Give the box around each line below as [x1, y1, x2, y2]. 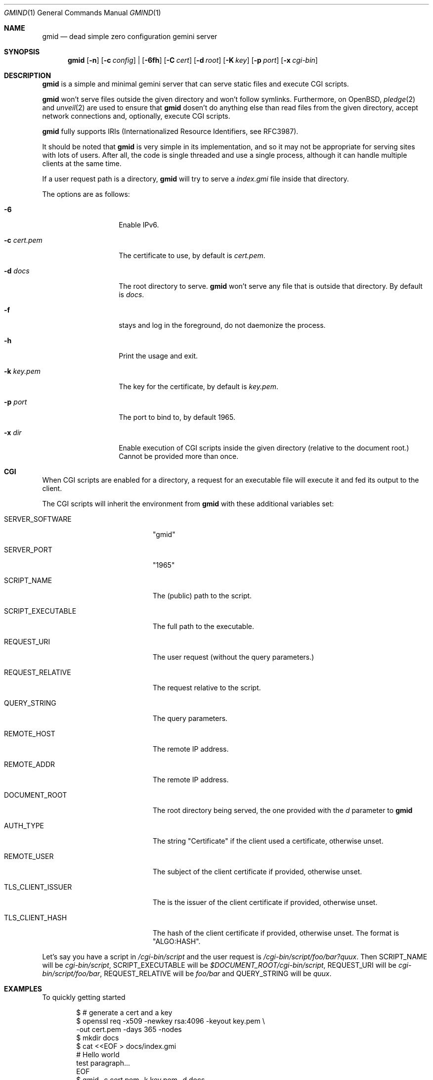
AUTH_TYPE [4, 821, 44, 830]
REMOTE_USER [4, 852, 54, 860]
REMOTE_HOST [4, 729, 55, 738]
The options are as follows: [42, 190, 130, 198]
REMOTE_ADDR [4, 760, 55, 768]
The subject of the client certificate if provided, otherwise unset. [153, 867, 362, 876]
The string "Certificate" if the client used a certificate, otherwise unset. [153, 837, 384, 845]
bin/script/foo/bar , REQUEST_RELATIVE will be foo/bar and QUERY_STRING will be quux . [42, 969, 332, 978]
